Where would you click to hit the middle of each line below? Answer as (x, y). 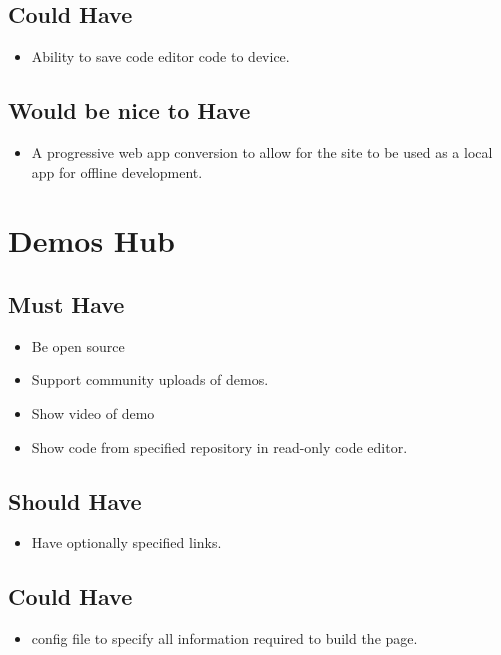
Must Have (66, 303)
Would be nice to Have (129, 110)
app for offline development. (117, 171)
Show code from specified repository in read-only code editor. (219, 446)
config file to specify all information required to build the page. (224, 638)
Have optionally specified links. (126, 542)
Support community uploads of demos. (150, 379)
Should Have (75, 500)
